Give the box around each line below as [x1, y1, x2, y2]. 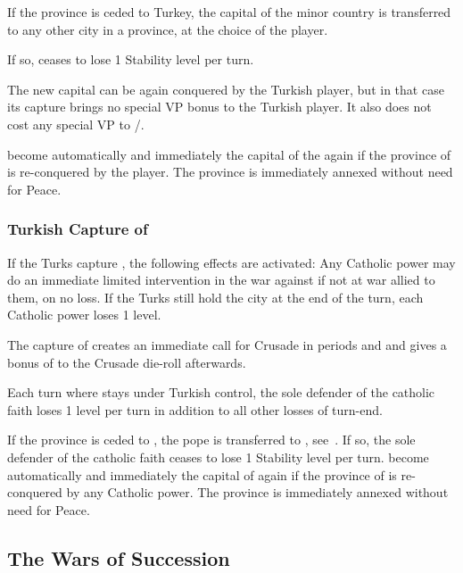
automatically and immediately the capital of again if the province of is [7, 465, 397, 484]
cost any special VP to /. [7, 114, 145, 133]
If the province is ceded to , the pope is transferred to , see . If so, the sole [7, 430, 416, 449]
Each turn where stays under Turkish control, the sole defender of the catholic [7, 383, 435, 402]
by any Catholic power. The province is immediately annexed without [66, 483, 449, 502]
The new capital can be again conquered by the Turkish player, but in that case [7, 79, 444, 98]
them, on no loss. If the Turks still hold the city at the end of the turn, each [7, 287, 424, 306]
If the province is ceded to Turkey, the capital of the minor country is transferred [7, 3, 451, 21]
